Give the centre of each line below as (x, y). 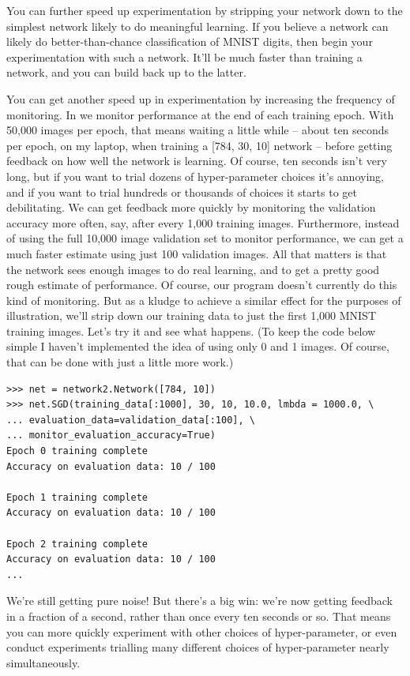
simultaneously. (43, 662)
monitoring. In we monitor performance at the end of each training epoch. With (200, 114)
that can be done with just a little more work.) (120, 362)
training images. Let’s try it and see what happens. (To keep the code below (191, 330)
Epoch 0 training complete (77, 451)
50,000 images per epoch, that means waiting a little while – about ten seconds (198, 130)
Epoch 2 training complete (77, 544)
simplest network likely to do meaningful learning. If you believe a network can (197, 26)
